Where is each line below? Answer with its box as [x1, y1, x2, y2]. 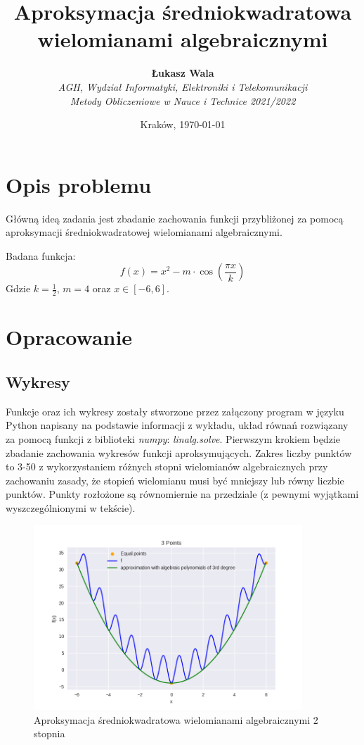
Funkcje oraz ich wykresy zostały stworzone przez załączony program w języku [6, 403, 344, 418]
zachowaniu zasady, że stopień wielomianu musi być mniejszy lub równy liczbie [6, 472, 344, 487]
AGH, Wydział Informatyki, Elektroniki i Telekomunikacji [58, 79, 308, 94]
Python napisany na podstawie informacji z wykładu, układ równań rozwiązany [6, 418, 349, 432]
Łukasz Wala [151, 65, 214, 80]
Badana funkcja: [6, 248, 76, 263]
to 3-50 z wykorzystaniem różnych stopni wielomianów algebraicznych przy [6, 459, 328, 474]
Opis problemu [6, 170, 152, 199]
